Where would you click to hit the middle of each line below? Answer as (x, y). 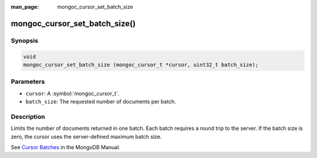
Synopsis (24, 40)
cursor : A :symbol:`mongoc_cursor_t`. (72, 93)
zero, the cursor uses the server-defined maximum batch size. (86, 136)
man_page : (25, 7)
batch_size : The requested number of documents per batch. (101, 102)
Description (28, 116)
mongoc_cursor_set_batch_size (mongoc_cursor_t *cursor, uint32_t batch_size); (141, 65)
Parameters (28, 82)
